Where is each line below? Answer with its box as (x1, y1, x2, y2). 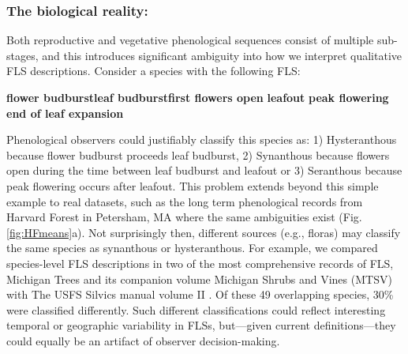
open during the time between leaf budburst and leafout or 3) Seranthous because (6, 162, 402, 179)
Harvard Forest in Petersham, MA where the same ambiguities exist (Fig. (6, 209, 362, 225)
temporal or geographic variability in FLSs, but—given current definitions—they (6, 317, 396, 333)
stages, (6, 47, 39, 63)
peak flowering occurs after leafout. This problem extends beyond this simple (6, 177, 379, 194)
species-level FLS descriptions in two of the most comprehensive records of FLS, (6, 254, 394, 271)
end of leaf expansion (6, 104, 124, 121)
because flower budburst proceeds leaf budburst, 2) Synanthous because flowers (6, 146, 390, 163)
